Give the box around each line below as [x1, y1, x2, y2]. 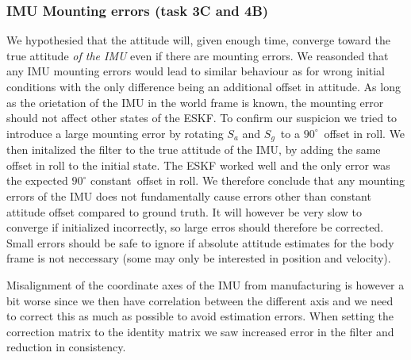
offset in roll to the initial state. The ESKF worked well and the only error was [6, 156, 390, 173]
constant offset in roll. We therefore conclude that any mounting [90, 172, 405, 189]
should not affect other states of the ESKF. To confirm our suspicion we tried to [6, 109, 398, 126]
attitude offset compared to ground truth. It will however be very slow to [6, 203, 362, 220]
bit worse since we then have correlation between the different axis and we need [6, 292, 394, 308]
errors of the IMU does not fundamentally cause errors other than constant [6, 188, 371, 205]
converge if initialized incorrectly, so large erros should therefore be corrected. [6, 219, 384, 236]
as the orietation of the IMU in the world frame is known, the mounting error [6, 94, 384, 110]
